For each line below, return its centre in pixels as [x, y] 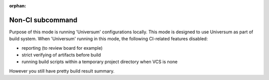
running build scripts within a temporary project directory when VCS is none [100, 62]
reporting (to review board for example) [62, 48]
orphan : [18, 6]
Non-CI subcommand [43, 20]
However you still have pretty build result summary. [62, 71]
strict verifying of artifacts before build [61, 55]
